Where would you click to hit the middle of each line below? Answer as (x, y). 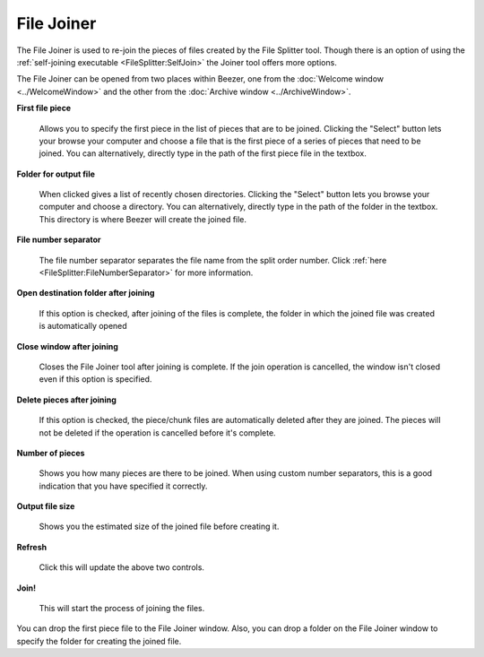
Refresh (32, 547)
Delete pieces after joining (66, 400)
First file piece (44, 108)
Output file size (46, 506)
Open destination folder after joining (86, 293)
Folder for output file (56, 174)
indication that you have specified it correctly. (123, 486)
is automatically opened (83, 326)
